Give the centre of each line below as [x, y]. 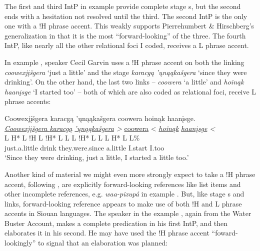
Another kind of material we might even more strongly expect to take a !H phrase [130, 174]
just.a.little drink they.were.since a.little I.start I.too [84, 147]
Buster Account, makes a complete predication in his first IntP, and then [116, 223]
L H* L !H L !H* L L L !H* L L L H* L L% [72, 138]
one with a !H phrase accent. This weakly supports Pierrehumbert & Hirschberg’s [129, 26]
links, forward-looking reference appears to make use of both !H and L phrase [123, 203]
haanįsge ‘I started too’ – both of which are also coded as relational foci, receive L [130, 91]
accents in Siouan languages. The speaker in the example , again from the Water [128, 213]
